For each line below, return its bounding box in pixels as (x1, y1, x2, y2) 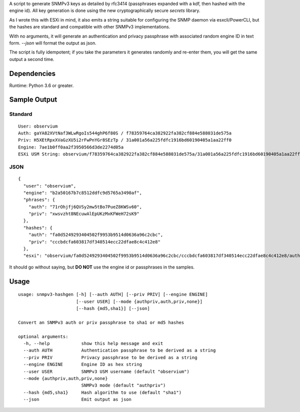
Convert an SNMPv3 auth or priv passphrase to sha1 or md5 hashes (18, 319, 184, 325)
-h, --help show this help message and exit (23, 340, 163, 346)
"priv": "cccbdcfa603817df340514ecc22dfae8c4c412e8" (28, 239, 161, 244)
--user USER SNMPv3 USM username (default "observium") (23, 368, 189, 374)
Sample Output (9, 95, 57, 104)
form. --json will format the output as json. (9, 40, 97, 46)
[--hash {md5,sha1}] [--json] (75, 305, 150, 311)
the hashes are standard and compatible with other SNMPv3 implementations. (9, 24, 170, 30)
